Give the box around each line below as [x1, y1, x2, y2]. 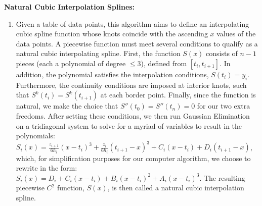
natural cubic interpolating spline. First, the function [16, 48, 181, 59]
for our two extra [197, 100, 250, 111]
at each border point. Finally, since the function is [100, 89, 256, 100]
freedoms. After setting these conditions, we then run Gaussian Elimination [16, 110, 250, 121]
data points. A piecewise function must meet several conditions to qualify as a [16, 38, 258, 48]
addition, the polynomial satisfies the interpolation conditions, [16, 69, 209, 79]
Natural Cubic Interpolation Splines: [4, 2, 135, 12]
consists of [206, 48, 238, 59]
